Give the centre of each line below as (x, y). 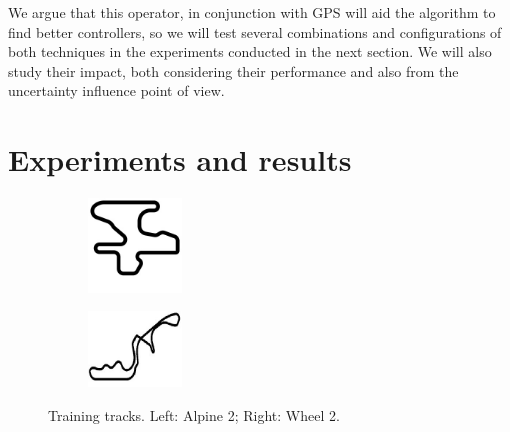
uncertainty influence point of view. (116, 90)
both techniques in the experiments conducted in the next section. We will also (250, 51)
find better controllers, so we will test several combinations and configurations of (255, 31)
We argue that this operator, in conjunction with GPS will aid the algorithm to (252, 12)
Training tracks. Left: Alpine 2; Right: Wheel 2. (194, 414)
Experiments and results (180, 159)
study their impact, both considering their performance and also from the (233, 70)
